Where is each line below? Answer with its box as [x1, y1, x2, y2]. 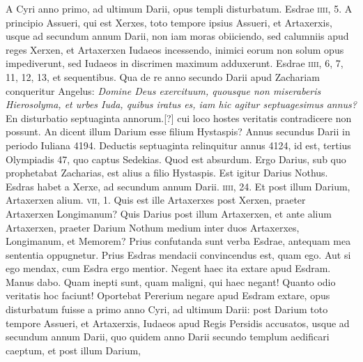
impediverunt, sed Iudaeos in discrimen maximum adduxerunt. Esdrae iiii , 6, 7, [6, 56, 343, 70]
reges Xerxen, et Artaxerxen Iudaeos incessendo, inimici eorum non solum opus [6, 42, 344, 56]
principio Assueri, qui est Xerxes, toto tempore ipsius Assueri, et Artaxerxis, [6, 15, 332, 29]
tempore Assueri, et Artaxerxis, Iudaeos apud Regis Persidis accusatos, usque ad [6, 315, 350, 330]
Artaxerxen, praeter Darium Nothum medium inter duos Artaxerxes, [6, 220, 300, 234]
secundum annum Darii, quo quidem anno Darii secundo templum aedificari [6, 329, 330, 344]
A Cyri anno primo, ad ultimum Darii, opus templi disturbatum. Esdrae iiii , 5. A [6, 1, 353, 15]
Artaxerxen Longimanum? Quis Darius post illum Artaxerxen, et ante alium [6, 206, 332, 220]
